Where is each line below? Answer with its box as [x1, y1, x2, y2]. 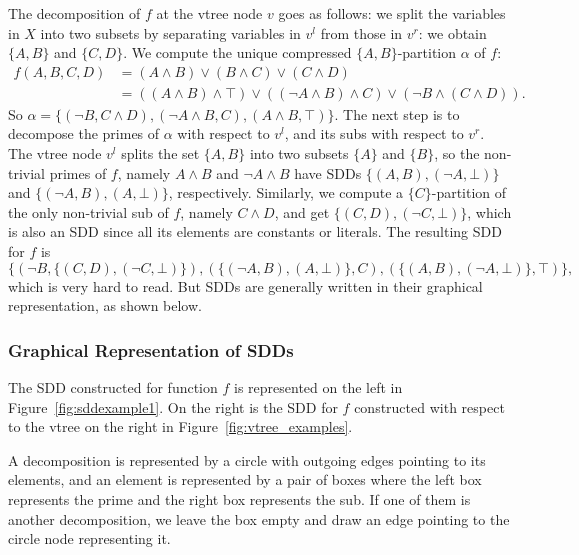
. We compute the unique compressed [123, 42, 352, 63]
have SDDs [294, 162, 362, 183]
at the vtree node [156, 3, 263, 23]
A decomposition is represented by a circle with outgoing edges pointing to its [8, 449, 486, 470]
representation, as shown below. [8, 295, 202, 316]
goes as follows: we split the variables [278, 3, 506, 23]
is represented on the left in [233, 377, 403, 397]
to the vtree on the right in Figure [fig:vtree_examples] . [8, 416, 353, 437]
